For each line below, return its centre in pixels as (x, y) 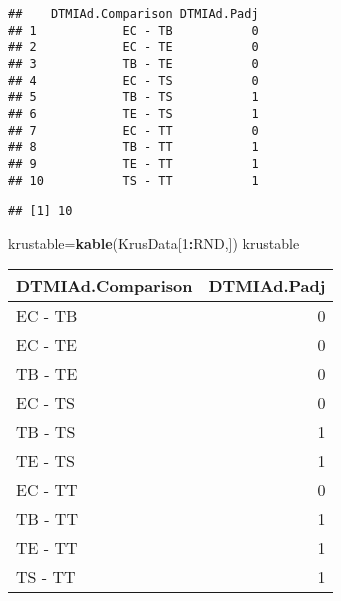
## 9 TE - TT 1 (133, 163)
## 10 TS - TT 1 (133, 180)
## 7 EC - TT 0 (133, 130)
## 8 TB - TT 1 (133, 147)
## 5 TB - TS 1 (133, 97)
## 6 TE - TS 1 (133, 113)
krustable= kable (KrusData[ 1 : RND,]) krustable (154, 242)
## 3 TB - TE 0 (133, 63)
